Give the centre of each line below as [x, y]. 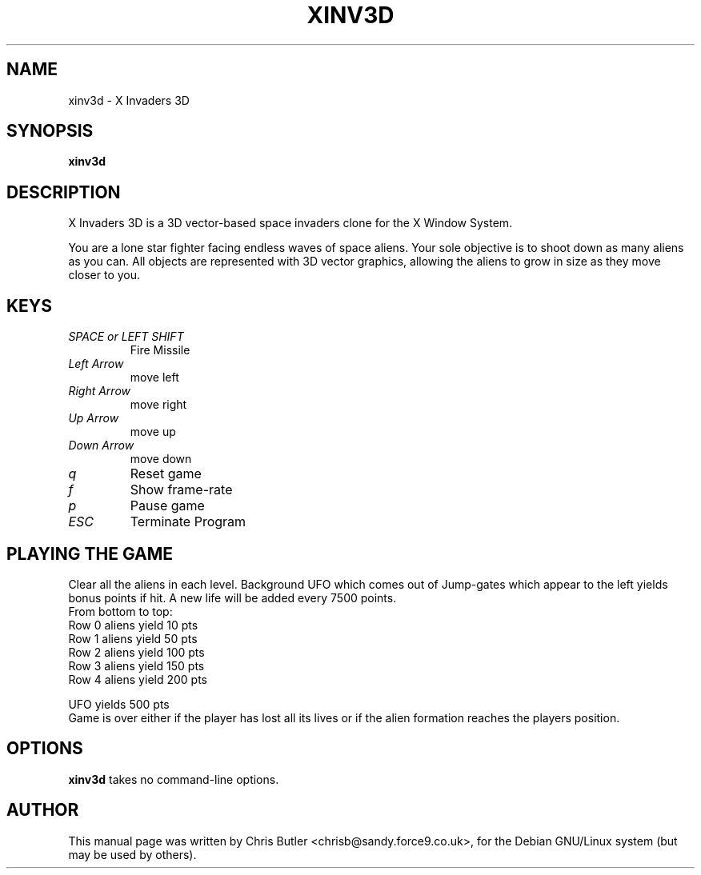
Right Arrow [99, 391]
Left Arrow [96, 364]
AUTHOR [43, 810]
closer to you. [104, 275]
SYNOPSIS [50, 131]
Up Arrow [94, 418]
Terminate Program [188, 522]
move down [161, 459]
